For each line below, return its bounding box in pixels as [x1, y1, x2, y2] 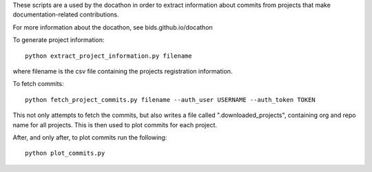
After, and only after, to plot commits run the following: [12, 133, 167, 141]
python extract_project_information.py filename [25, 52, 192, 60]
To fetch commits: [12, 80, 65, 88]
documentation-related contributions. [12, 10, 120, 19]
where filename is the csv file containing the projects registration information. [12, 67, 233, 75]
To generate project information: [12, 36, 105, 44]
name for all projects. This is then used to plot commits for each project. [12, 120, 217, 129]
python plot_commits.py [25, 149, 105, 158]
